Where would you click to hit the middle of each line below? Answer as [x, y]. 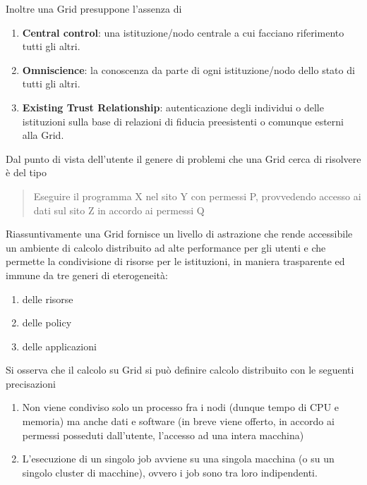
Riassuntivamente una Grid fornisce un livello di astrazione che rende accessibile [179, 234]
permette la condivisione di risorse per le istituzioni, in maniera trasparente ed [175, 261]
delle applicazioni [59, 346]
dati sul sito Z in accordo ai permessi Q [119, 210]
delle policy [47, 323]
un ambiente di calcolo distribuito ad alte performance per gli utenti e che [166, 247]
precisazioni [31, 383]
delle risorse [48, 299]
